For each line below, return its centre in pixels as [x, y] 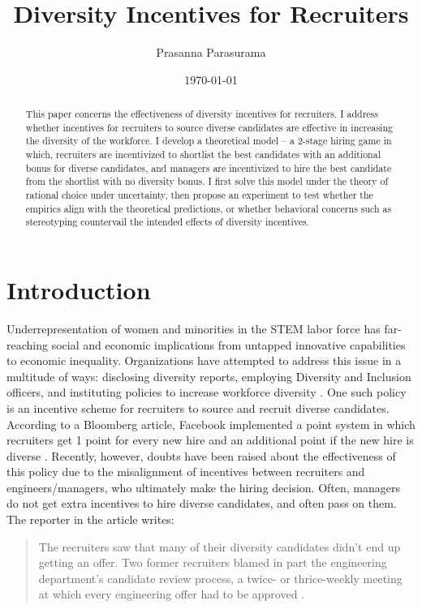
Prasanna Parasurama [211, 52]
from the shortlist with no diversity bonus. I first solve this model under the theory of [207, 181]
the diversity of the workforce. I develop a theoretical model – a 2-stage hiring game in [209, 141]
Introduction [79, 290]
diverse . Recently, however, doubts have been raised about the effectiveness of [201, 455]
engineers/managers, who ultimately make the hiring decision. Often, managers [204, 487]
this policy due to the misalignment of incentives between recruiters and [186, 472]
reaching [27, 344]
